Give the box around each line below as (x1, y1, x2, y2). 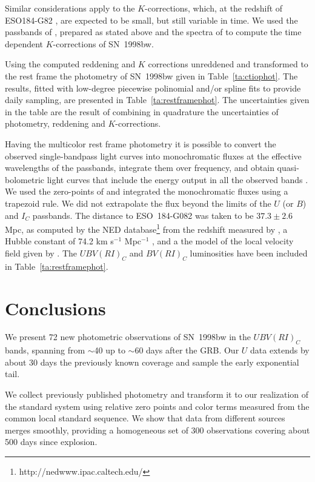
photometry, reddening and (5, 117, 105, 130)
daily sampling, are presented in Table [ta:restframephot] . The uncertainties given (5, 93, 310, 106)
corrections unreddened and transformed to (148, 58, 308, 70)
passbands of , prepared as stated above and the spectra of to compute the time (5, 25, 302, 38)
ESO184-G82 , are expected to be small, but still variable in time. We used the (5, 13, 298, 26)
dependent (5, 37, 44, 50)
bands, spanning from (5, 344, 85, 356)
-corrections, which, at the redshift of (145, 2, 283, 14)
